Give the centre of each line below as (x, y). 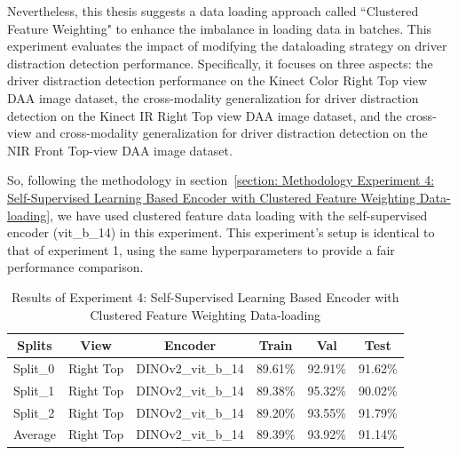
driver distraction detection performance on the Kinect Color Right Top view (217, 80)
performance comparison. (75, 267)
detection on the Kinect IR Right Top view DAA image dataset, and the (205, 115)
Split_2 (34, 412)
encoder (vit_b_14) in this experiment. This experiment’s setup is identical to (221, 232)
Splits (35, 345)
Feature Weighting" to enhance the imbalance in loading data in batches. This (220, 28)
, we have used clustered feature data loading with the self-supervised (239, 215)
